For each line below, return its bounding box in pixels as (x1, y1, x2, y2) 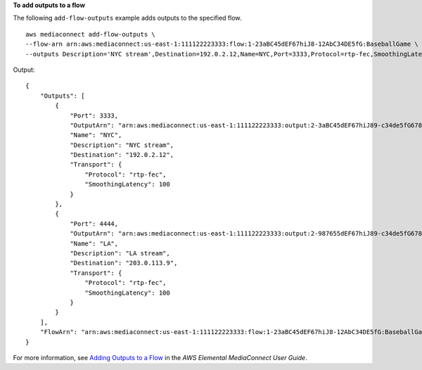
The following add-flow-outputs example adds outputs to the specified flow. (13, 14, 242, 23)
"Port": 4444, (70, 219, 119, 228)
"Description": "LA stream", (70, 249, 170, 257)
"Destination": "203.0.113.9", (70, 259, 178, 267)
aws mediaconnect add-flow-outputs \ (25, 30, 156, 38)
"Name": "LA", (70, 239, 119, 248)
